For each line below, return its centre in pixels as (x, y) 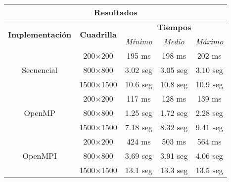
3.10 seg (209, 70)
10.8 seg (174, 84)
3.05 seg (174, 70)
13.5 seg (209, 170)
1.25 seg (139, 113)
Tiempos (174, 27)
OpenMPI (40, 156)
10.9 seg (209, 84)
